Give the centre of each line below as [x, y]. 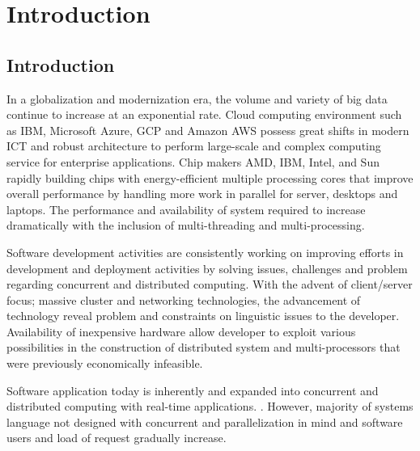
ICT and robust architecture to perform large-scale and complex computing [194, 146]
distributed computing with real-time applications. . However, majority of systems [210, 406]
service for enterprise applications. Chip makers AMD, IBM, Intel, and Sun [193, 161]
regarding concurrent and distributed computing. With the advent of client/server [210, 284]
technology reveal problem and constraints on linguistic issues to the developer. [203, 316]
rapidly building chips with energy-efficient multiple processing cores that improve [210, 177]
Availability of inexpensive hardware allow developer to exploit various [181, 331]
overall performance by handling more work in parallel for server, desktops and [202, 194]
